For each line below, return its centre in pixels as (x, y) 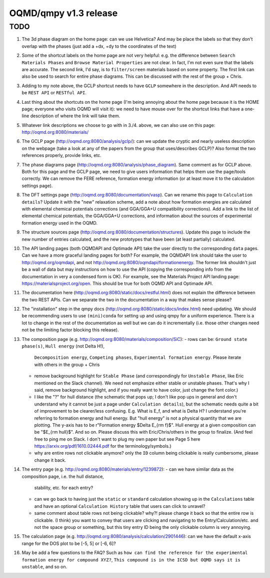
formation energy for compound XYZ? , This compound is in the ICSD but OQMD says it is (131, 559)
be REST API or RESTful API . (54, 93)
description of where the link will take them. (75, 116)
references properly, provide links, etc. (62, 155)
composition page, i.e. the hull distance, (63, 476)
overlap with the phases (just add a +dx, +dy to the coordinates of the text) (99, 46)
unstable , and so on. (44, 566)
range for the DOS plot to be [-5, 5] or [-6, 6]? (69, 543)
